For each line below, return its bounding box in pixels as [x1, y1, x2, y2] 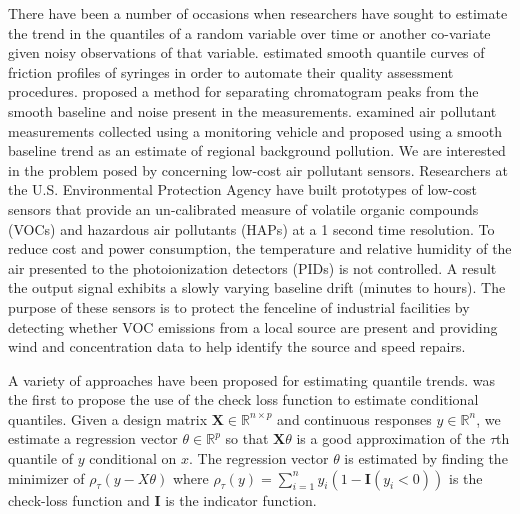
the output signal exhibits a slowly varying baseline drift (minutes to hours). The [8, 277, 506, 298]
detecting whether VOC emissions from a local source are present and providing [8, 316, 498, 337]
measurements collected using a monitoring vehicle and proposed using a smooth [8, 120, 503, 141]
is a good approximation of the [296, 428, 486, 449]
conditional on [89, 448, 177, 469]
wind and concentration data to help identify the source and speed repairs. [8, 336, 466, 357]
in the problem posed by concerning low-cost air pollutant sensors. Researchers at [8, 159, 508, 180]
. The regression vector [188, 448, 329, 469]
